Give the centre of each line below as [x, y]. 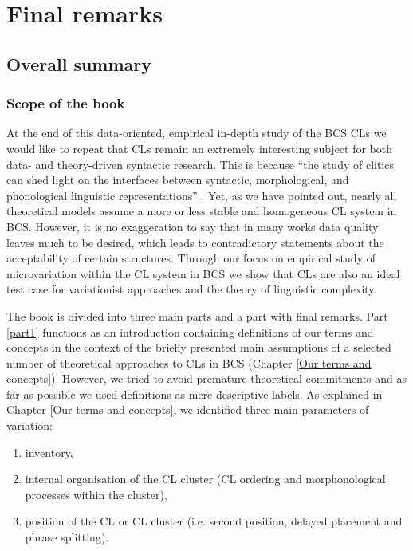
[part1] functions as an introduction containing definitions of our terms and [190, 331]
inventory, [49, 452]
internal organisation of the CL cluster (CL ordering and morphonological [205, 479]
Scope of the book [66, 103]
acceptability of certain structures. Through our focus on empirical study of [191, 258]
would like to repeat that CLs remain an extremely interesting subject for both [200, 148]
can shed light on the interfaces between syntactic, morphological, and [178, 180]
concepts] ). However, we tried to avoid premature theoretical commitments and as [207, 378]
